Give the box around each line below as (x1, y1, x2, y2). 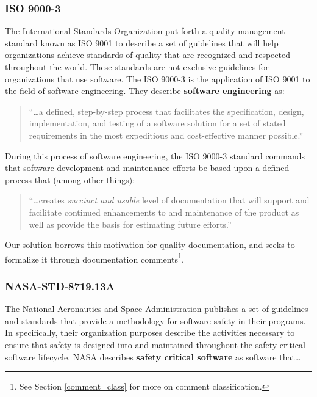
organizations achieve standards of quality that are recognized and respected (5, 48, 290, 61)
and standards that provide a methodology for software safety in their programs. (5, 314, 306, 327)
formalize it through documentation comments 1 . (5, 250, 184, 265)
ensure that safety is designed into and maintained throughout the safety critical (5, 338, 305, 351)
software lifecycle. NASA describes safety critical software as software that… (5, 350, 301, 363)
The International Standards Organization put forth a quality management (5, 24, 285, 37)
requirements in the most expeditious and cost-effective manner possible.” (29, 128, 304, 141)
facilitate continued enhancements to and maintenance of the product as (29, 205, 299, 218)
